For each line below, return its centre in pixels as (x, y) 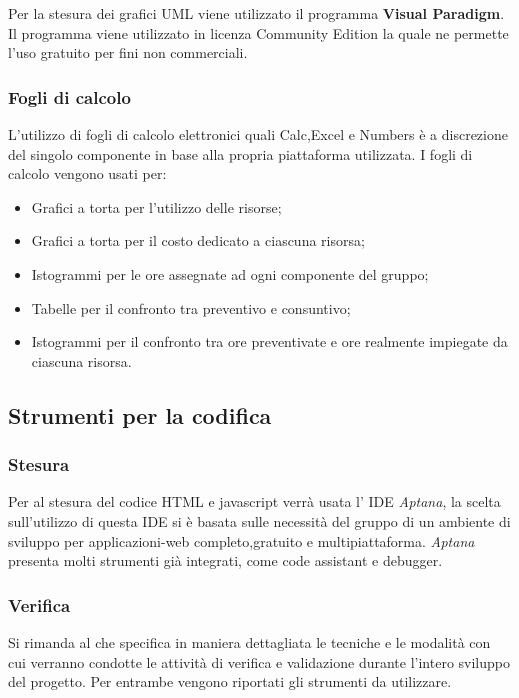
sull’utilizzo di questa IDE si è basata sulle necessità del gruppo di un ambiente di (259, 520)
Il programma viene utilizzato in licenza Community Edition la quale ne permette (258, 32)
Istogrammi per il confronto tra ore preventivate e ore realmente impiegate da (269, 341)
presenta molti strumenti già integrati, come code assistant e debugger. (225, 560)
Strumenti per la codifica (140, 414)
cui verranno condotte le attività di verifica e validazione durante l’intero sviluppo (259, 661)
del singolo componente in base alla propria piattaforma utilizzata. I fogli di (240, 153)
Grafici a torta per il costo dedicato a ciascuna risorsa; (198, 240)
